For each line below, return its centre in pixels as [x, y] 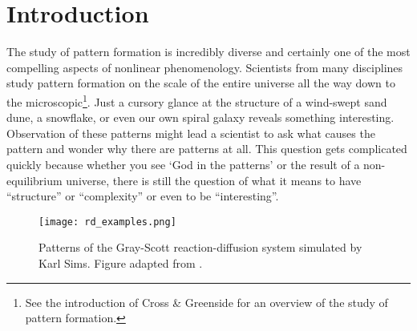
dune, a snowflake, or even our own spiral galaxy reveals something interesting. [200, 117]
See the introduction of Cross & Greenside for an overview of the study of [206, 302]
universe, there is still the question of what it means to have [214, 180]
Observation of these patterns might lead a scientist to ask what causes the [191, 133]
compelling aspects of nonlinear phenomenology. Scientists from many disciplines [205, 67]
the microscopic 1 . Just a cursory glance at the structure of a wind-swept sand [197, 100]
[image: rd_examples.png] [107, 222]
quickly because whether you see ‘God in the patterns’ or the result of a [183, 164]
